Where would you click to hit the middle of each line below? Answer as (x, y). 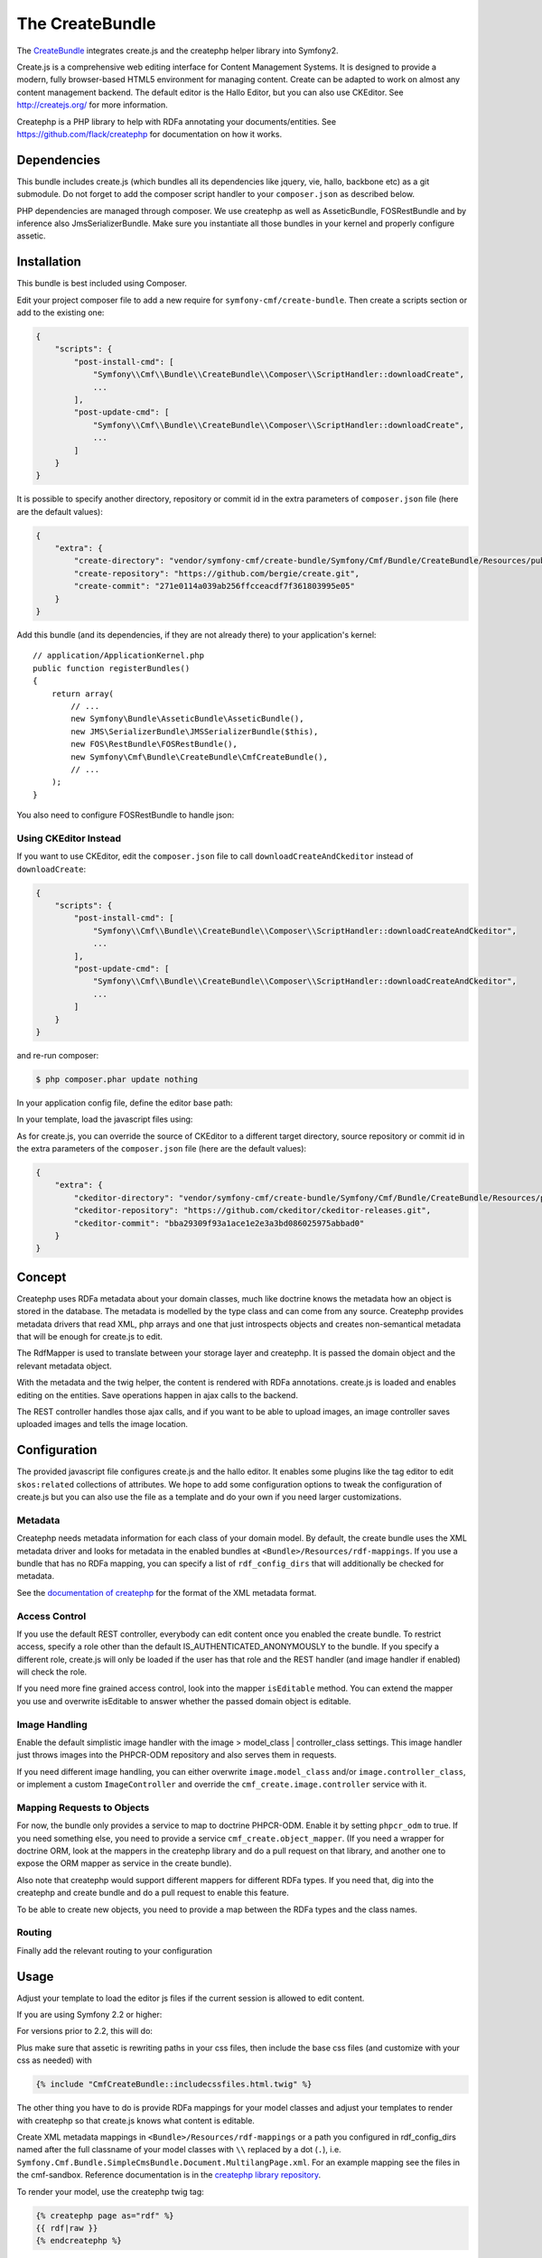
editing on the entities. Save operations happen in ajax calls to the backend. (157, 1395)
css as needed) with (54, 2060)
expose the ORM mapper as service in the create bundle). (124, 1863)
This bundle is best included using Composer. (102, 284)
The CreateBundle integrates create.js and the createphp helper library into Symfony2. (178, 51)
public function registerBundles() (112, 668)
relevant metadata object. (64, 1366)
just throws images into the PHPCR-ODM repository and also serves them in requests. (177, 1755)
